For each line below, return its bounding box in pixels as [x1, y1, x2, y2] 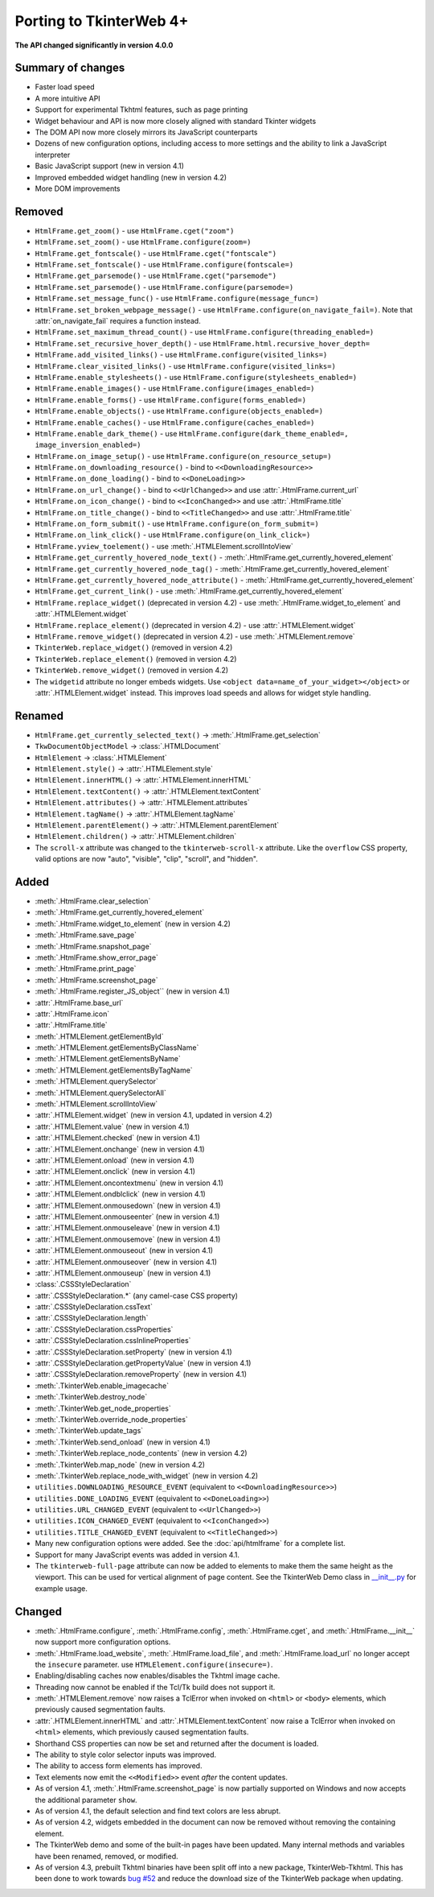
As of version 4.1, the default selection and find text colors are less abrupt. [35, 1806, 281, 1816]
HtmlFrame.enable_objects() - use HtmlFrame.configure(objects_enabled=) [35, 407, 324, 416]
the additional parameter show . [35, 1795, 137, 1804]
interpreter [35, 150, 71, 159]
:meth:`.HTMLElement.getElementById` [35, 1031, 164, 1041]
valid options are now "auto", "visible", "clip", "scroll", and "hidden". [35, 854, 259, 864]
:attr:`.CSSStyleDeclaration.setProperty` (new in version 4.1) [35, 1347, 232, 1357]
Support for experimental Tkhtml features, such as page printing [35, 105, 248, 114]
